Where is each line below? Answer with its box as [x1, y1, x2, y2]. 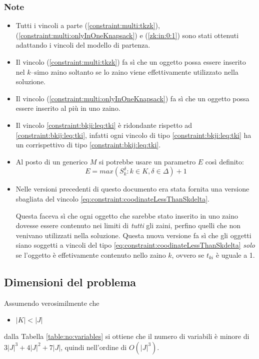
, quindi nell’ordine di [60, 341, 127, 352]
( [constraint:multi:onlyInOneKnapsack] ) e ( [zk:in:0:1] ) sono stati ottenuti [15, 30, 239, 40]
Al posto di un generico [15, 156, 88, 166]
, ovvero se [171, 249, 204, 260]
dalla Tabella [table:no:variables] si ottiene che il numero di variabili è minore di [4, 331, 249, 341]
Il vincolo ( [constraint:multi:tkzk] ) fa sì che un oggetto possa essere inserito [15, 57, 246, 67]
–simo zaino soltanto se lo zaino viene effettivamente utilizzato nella [30, 66, 238, 77]
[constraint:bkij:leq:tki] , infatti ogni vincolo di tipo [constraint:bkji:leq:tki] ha [15, 129, 251, 140]
